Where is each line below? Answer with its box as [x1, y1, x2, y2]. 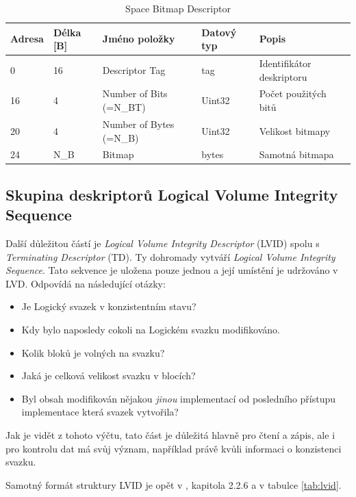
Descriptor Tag [102, 62, 166, 77]
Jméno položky [102, 31, 175, 46]
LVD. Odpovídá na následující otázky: [5, 276, 166, 290]
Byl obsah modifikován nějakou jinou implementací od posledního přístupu [21, 391, 336, 405]
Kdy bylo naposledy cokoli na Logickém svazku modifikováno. [21, 322, 280, 336]
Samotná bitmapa [259, 147, 334, 162]
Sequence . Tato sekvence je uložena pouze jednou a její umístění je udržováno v [5, 263, 338, 277]
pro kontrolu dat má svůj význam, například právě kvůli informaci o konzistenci [5, 441, 342, 455]
